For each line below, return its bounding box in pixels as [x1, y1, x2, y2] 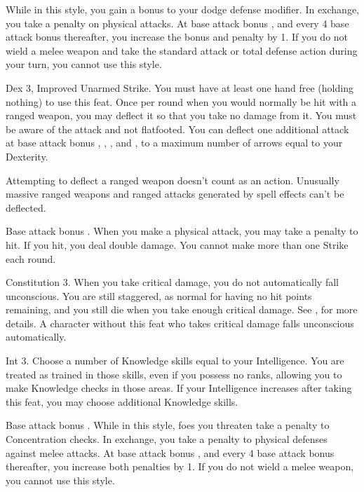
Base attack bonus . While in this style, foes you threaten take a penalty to [6, 418, 330, 432]
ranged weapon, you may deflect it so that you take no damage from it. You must [6, 108, 357, 123]
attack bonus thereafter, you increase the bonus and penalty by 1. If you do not [6, 29, 349, 44]
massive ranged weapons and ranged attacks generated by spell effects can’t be [6, 186, 344, 201]
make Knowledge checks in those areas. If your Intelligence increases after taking [6, 381, 352, 395]
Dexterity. [6, 149, 48, 163]
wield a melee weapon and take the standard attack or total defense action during [6, 43, 358, 57]
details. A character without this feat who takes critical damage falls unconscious [6, 315, 354, 330]
